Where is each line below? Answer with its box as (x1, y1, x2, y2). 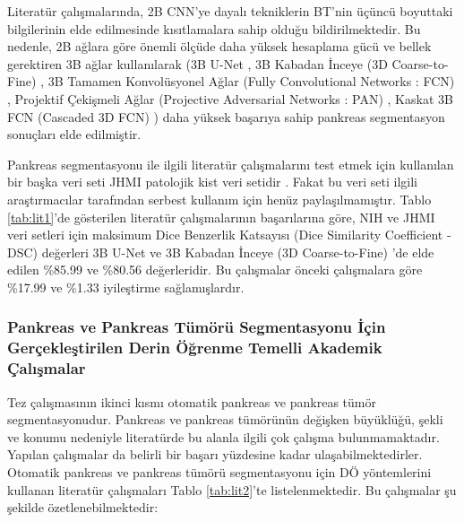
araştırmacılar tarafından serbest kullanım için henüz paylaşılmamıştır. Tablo (7, 189, 432, 208)
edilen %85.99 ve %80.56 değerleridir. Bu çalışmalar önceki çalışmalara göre (7, 260, 423, 279)
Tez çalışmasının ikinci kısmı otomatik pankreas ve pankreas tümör (7, 392, 376, 411)
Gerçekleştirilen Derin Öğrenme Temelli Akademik (7, 336, 382, 359)
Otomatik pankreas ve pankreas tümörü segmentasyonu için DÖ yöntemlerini (7, 462, 432, 481)
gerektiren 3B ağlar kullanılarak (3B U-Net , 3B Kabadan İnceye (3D (7, 54, 388, 73)
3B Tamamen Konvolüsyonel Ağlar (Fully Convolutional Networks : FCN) (47, 72, 455, 91)
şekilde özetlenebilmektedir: (7, 498, 159, 517)
